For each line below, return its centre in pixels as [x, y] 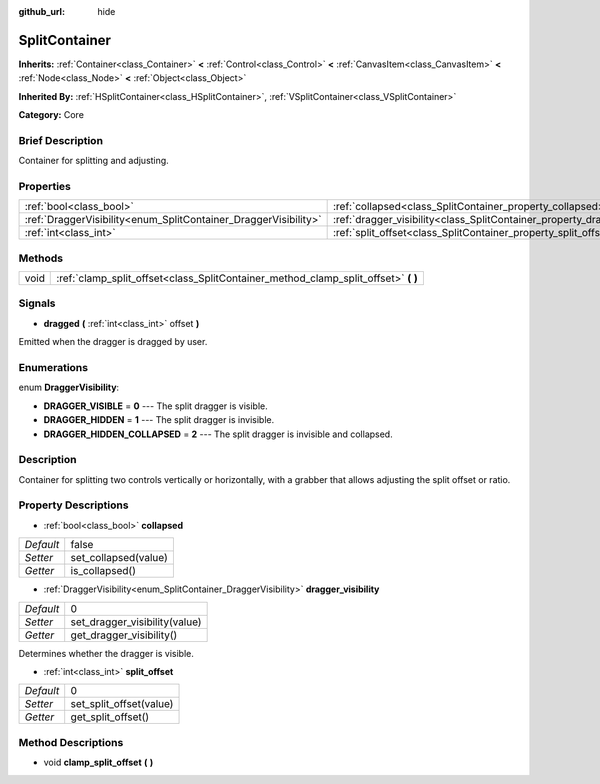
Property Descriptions [73, 505]
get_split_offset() [110, 717]
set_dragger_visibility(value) [136, 622]
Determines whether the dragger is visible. [106, 653]
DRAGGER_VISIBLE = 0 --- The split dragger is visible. [156, 406]
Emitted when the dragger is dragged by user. [113, 342]
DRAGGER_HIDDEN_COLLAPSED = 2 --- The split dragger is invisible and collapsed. [218, 434]
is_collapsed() [103, 571]
